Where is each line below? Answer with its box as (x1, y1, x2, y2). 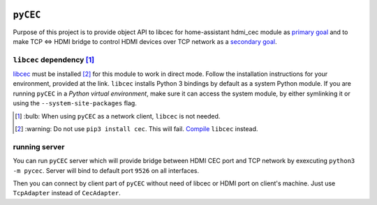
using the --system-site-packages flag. (13, 99, 138, 107)
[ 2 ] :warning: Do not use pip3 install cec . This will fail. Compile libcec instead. (15, 125, 258, 132)
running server (13, 142, 65, 151)
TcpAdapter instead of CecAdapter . (13, 189, 121, 197)
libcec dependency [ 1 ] (13, 54, 94, 64)
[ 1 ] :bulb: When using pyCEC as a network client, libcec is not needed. (15, 112, 221, 120)
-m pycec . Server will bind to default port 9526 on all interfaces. (13, 166, 200, 174)
